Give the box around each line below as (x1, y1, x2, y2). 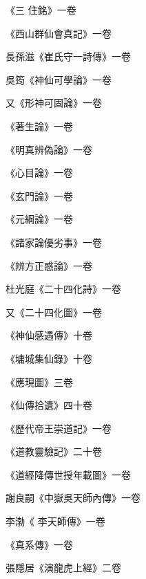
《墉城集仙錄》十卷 (6, 351, 92, 365)
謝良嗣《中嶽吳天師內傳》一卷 (6, 490, 140, 505)
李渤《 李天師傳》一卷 (6, 514, 105, 529)
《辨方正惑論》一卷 (6, 258, 92, 273)
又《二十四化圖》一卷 (6, 304, 102, 319)
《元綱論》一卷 (6, 212, 73, 226)
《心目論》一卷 (6, 165, 73, 180)
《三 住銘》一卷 (6, 3, 76, 17)
